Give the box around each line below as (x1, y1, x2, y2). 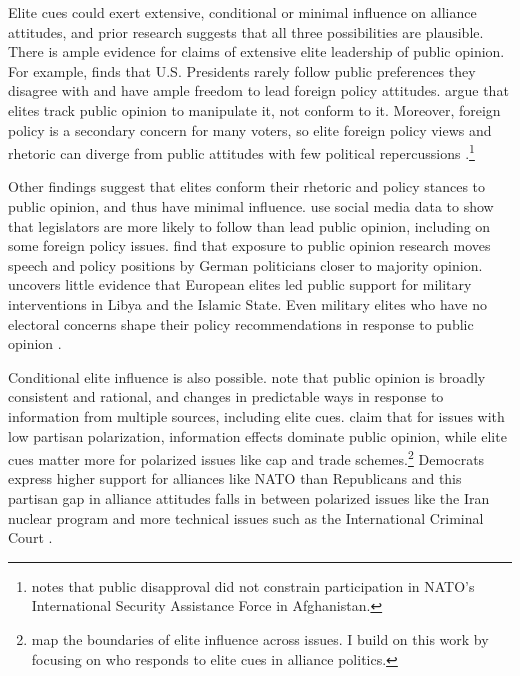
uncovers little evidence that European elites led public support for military (8, 274, 472, 295)
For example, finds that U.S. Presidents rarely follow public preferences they (8, 60, 476, 81)
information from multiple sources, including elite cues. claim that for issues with (8, 405, 505, 426)
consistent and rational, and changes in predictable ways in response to (8, 386, 444, 407)
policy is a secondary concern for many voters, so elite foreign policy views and (8, 119, 492, 140)
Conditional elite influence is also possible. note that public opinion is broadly (8, 366, 486, 387)
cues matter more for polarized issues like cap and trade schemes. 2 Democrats (8, 446, 485, 469)
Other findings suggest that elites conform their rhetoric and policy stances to (8, 176, 486, 197)
